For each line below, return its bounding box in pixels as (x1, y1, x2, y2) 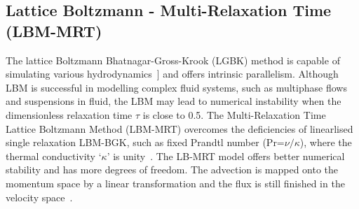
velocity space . (6, 189, 73, 204)
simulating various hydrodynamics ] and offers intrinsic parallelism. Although (6, 66, 339, 81)
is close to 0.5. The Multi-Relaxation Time (142, 107, 326, 122)
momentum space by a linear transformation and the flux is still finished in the (6, 175, 345, 190)
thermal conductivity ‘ (6, 148, 102, 163)
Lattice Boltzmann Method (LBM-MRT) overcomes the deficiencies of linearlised (6, 121, 353, 136)
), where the (299, 135, 352, 150)
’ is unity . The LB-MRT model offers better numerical (107, 148, 345, 163)
